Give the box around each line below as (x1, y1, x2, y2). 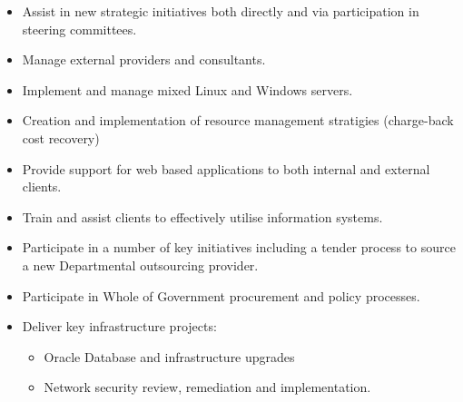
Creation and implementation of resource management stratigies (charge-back (22, 111, 454, 130)
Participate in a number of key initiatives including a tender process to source (22, 238, 456, 257)
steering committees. (22, 19, 137, 38)
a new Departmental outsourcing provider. (22, 255, 259, 274)
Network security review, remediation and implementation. (44, 377, 371, 397)
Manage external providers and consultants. (22, 50, 266, 69)
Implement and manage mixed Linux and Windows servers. (22, 80, 353, 99)
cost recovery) (22, 128, 100, 147)
